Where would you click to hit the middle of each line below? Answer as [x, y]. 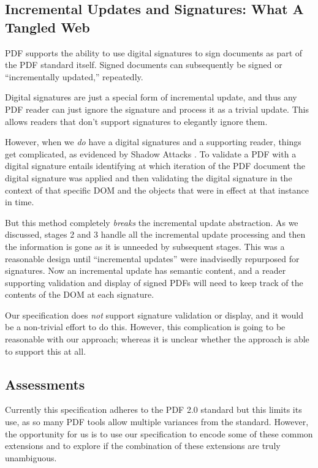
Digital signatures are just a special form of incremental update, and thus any [151, 97]
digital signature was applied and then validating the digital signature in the [149, 177]
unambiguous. [31, 457]
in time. [20, 202]
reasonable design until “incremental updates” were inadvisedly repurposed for [152, 258]
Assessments [45, 384]
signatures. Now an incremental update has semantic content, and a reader [146, 270]
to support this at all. [46, 351]
